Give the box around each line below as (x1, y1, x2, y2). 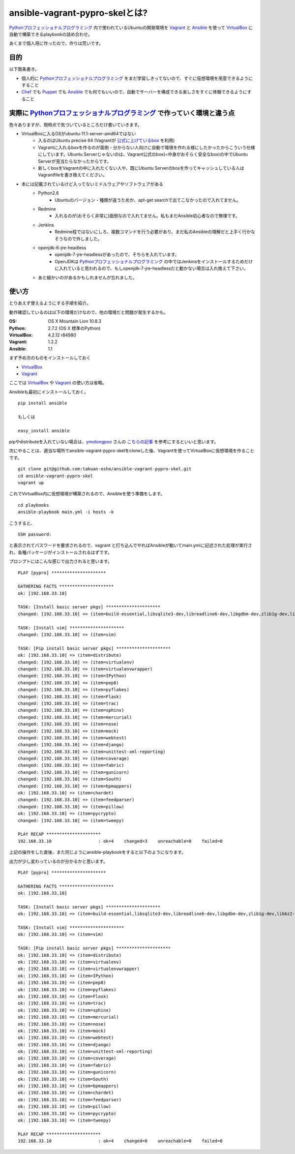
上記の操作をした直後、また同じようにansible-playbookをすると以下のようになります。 (9, 849, 186, 855)
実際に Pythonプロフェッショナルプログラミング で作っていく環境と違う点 (9, 109, 235, 117)
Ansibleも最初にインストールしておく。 (9, 389, 88, 395)
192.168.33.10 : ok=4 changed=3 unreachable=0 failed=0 (18, 838, 223, 844)
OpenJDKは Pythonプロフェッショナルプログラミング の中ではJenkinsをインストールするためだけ (55, 258, 253, 264)
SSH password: (18, 531, 52, 537)
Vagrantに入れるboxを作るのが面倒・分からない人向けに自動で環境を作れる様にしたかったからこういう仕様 (38, 144, 255, 150)
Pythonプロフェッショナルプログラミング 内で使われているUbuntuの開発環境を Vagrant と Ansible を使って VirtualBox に (9, 25, 253, 30)
